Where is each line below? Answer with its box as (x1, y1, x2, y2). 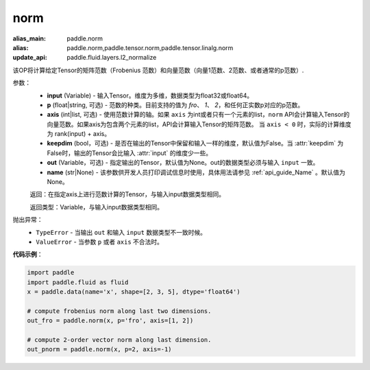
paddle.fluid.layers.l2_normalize (66, 54, 157, 62)
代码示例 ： (12, 251, 43, 259)
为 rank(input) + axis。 (47, 130, 111, 138)
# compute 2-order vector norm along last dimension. (27, 336, 212, 344)
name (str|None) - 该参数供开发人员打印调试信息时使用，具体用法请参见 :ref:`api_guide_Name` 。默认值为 (47, 168, 346, 176)
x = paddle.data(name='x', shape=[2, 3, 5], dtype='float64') (27, 288, 241, 296)
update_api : (12, 54, 47, 62)
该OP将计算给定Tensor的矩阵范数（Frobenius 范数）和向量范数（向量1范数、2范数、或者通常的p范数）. (12, 66, 304, 74)
